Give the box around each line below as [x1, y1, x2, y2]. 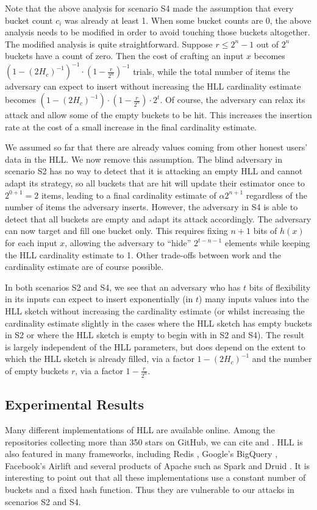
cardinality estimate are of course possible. [5, 260, 164, 273]
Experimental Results [5, 395, 144, 414]
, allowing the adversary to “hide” [65, 236, 191, 249]
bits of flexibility [249, 280, 311, 293]
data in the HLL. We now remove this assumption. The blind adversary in [5, 152, 283, 165]
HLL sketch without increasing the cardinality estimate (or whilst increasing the [5, 304, 305, 317]
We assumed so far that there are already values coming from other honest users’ [5, 141, 308, 154]
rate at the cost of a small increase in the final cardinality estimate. [5, 120, 257, 133]
